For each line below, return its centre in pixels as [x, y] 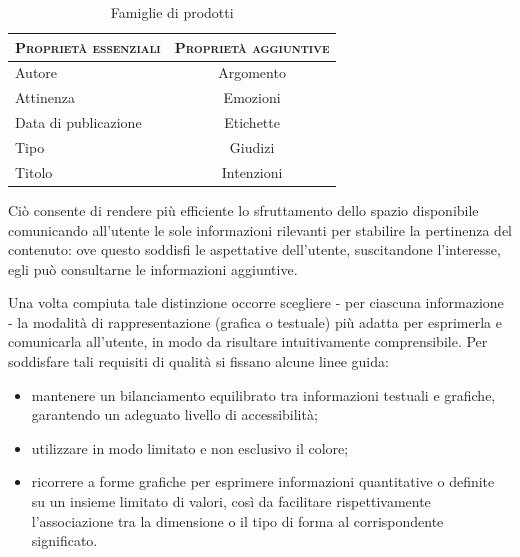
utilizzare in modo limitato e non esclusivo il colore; [190, 447]
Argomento [252, 72]
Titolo [34, 171]
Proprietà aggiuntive [252, 46]
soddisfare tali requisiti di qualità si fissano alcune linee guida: [198, 361]
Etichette [252, 122]
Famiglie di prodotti [172, 12]
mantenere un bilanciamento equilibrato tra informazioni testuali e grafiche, [263, 394]
